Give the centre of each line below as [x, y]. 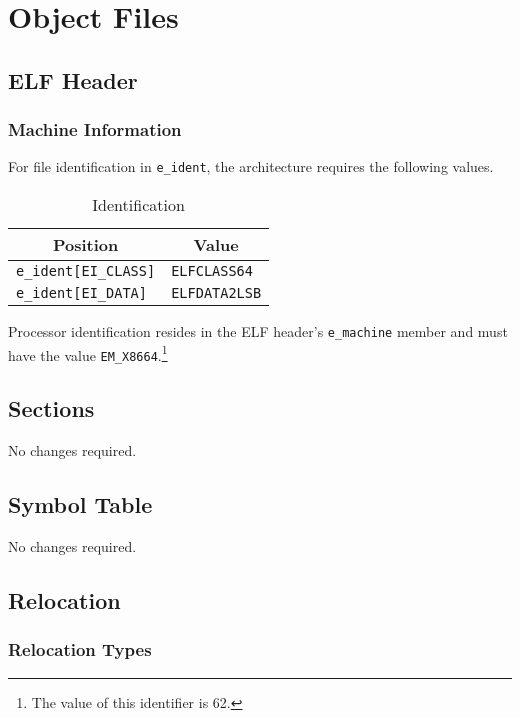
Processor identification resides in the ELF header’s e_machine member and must [258, 331]
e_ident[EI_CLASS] [86, 271]
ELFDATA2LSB [216, 293]
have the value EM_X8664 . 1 [88, 353]
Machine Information [95, 129]
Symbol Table [80, 504]
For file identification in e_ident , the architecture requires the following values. [251, 166]
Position [85, 245]
